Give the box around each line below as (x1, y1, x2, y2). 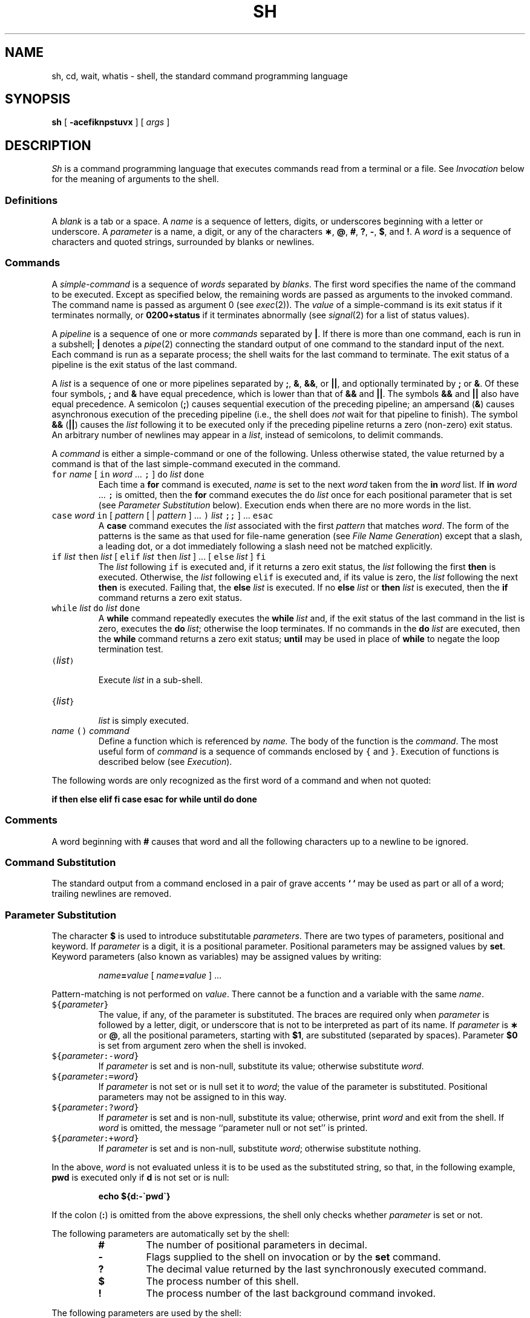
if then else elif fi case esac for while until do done (51, 793, 257, 804)
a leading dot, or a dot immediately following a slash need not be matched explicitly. (98, 540, 433, 551)
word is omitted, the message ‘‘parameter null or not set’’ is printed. (98, 1123, 368, 1133)
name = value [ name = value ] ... (98, 970, 222, 981)
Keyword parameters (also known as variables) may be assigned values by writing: (51, 951, 382, 962)
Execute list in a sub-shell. (98, 674, 203, 685)
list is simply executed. (98, 715, 189, 726)
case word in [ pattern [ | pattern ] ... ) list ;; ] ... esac (51, 510, 273, 520)
